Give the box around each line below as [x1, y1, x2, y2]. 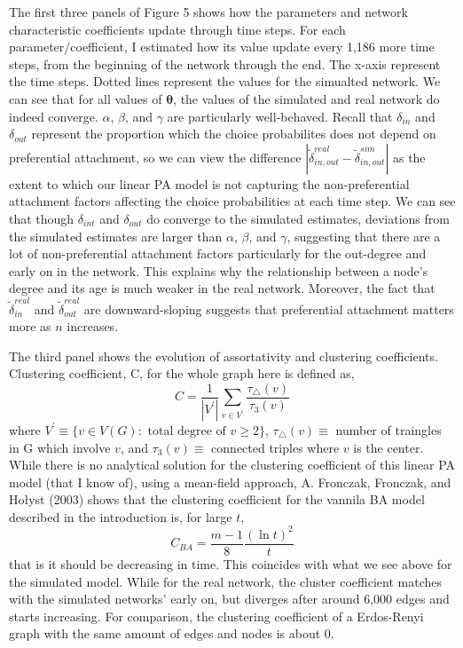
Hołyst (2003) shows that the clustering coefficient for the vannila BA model [9, 490, 425, 509]
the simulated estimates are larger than [9, 226, 223, 245]
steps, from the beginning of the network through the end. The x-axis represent [9, 54, 441, 73]
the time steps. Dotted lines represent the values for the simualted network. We [9, 72, 441, 91]
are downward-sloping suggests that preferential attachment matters [83, 299, 454, 318]
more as [9, 317, 51, 336]
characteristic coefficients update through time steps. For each [9, 20, 346, 38]
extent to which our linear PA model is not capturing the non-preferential [9, 174, 410, 193]
